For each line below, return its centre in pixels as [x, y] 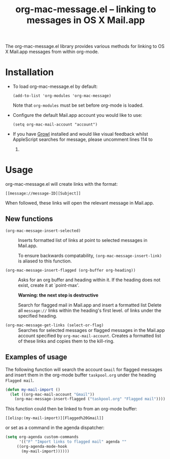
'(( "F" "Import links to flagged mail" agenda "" [72, 442]
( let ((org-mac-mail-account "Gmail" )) [52, 394]
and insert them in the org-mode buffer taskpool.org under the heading [81, 375]
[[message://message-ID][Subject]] [43, 194]
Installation [30, 72]
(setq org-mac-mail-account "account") [55, 125]
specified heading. [38, 316]
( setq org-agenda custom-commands [42, 437]
